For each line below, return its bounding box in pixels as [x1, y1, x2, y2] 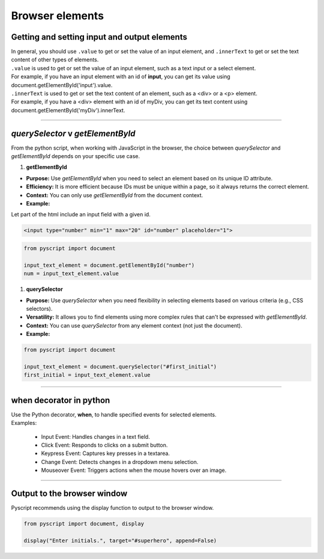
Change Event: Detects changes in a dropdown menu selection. [41, 458, 199, 465]
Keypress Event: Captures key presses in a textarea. [41, 450, 170, 457]
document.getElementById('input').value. [11, 81, 113, 88]
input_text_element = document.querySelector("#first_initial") [23, 363, 217, 370]
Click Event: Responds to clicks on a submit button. [41, 441, 168, 448]
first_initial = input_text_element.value [23, 371, 151, 379]
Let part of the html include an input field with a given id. [11, 211, 151, 218]
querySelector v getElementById [11, 128, 136, 138]
